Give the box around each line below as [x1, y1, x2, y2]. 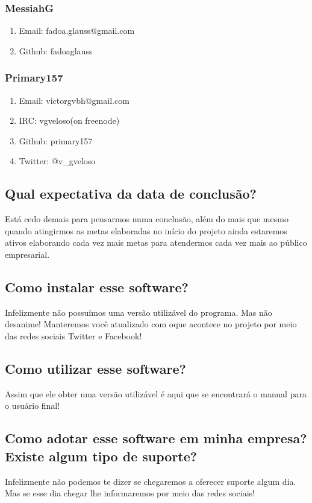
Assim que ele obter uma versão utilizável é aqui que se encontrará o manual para [5, 387, 307, 400]
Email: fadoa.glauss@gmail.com [19, 24, 135, 37]
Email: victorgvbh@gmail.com [19, 94, 129, 106]
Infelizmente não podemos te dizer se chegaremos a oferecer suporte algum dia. [5, 475, 296, 487]
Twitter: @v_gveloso [19, 155, 96, 167]
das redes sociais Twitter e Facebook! [5, 329, 142, 342]
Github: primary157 [19, 134, 93, 147]
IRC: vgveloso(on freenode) [19, 114, 120, 127]
